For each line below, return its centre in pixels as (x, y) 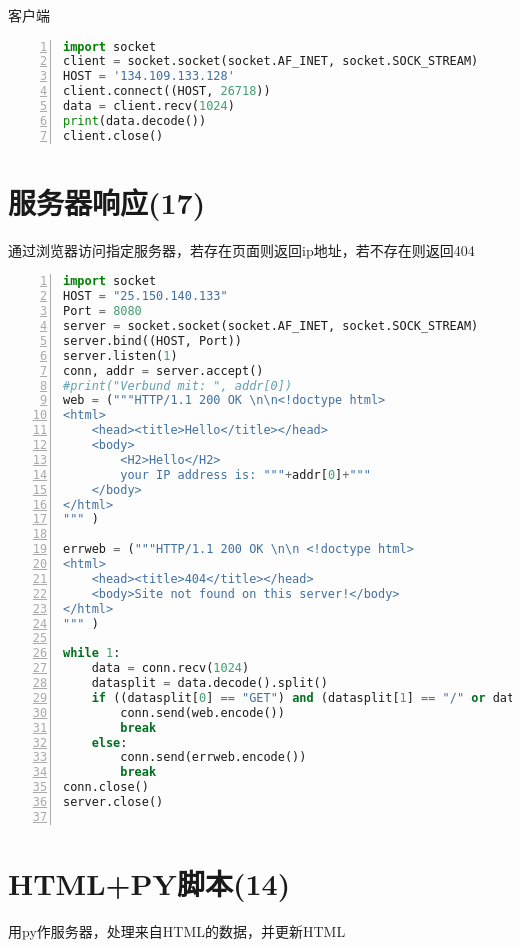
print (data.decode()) (135, 120)
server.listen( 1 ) (120, 355)
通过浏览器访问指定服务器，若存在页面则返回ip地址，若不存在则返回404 (241, 249)
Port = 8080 (102, 311)
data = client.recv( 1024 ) (149, 106)
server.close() (113, 802)
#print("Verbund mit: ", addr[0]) (178, 385)
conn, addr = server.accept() (163, 370)
